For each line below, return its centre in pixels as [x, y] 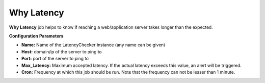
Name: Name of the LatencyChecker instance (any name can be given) [93, 45]
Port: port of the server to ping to [55, 59]
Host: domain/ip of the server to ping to [62, 51]
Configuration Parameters [36, 36]
